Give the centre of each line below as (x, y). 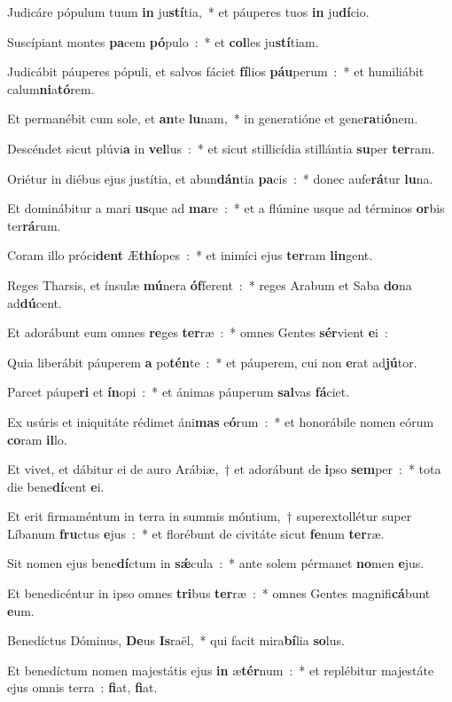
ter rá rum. (34, 225)
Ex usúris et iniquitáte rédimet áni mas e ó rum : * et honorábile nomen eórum (221, 421)
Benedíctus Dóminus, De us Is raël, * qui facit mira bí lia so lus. (176, 640)
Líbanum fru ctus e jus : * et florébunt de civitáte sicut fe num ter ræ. (196, 533)
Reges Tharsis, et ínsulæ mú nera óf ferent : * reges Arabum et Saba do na (210, 284)
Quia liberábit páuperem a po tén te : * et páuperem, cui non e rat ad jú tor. (212, 362)
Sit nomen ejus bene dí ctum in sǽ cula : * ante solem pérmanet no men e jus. (216, 563)
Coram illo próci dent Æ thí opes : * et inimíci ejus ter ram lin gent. (190, 255)
